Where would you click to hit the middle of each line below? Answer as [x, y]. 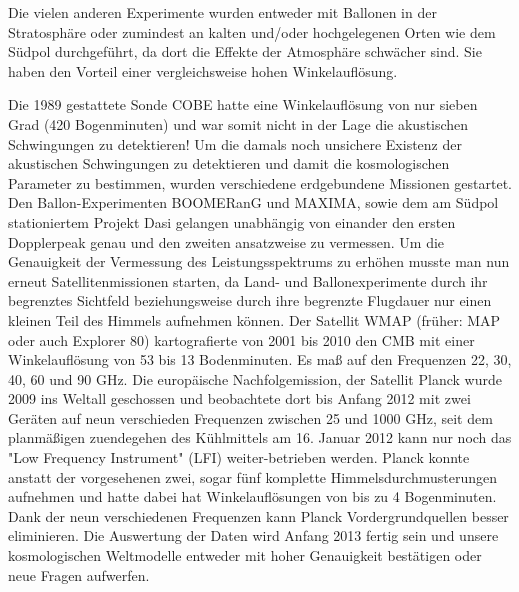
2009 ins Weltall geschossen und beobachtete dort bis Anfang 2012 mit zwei [239, 398]
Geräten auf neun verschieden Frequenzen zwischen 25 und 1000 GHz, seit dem [250, 417]
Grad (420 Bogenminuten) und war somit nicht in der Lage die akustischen [238, 123]
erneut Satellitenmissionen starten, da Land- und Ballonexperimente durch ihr [248, 280]
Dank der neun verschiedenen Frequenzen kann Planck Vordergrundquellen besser [258, 515]
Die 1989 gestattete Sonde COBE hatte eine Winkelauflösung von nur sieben [243, 104]
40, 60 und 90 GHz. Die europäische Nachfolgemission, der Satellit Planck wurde [255, 378]
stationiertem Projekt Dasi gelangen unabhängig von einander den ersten [232, 221]
